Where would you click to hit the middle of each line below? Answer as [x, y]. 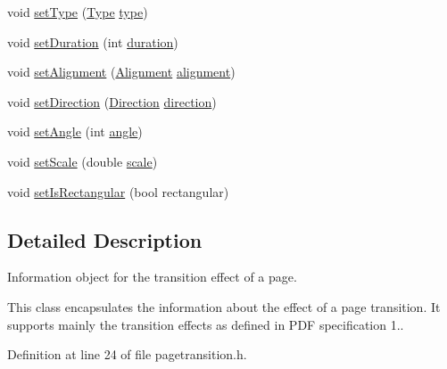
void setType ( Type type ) [78, 12]
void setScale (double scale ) [83, 161]
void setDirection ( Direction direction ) [112, 101]
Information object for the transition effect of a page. [152, 277]
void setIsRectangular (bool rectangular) [118, 191]
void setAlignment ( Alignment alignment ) [121, 72]
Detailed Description [105, 239]
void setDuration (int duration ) [93, 41]
